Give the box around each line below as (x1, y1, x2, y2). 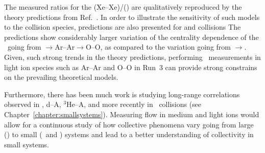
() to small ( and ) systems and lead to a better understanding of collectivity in (4, 129, 254, 140)
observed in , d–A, (4, 99, 61, 110)
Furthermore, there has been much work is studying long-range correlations (4, 89, 240, 99)
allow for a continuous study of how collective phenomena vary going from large (4, 119, 254, 129)
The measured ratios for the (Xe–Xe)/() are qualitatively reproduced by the (4, 2, 242, 12)
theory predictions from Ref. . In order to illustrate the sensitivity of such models (4, 11, 260, 22)
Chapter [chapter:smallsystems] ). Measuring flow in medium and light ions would (4, 108, 259, 119)
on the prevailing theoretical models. (4, 72, 118, 82)
